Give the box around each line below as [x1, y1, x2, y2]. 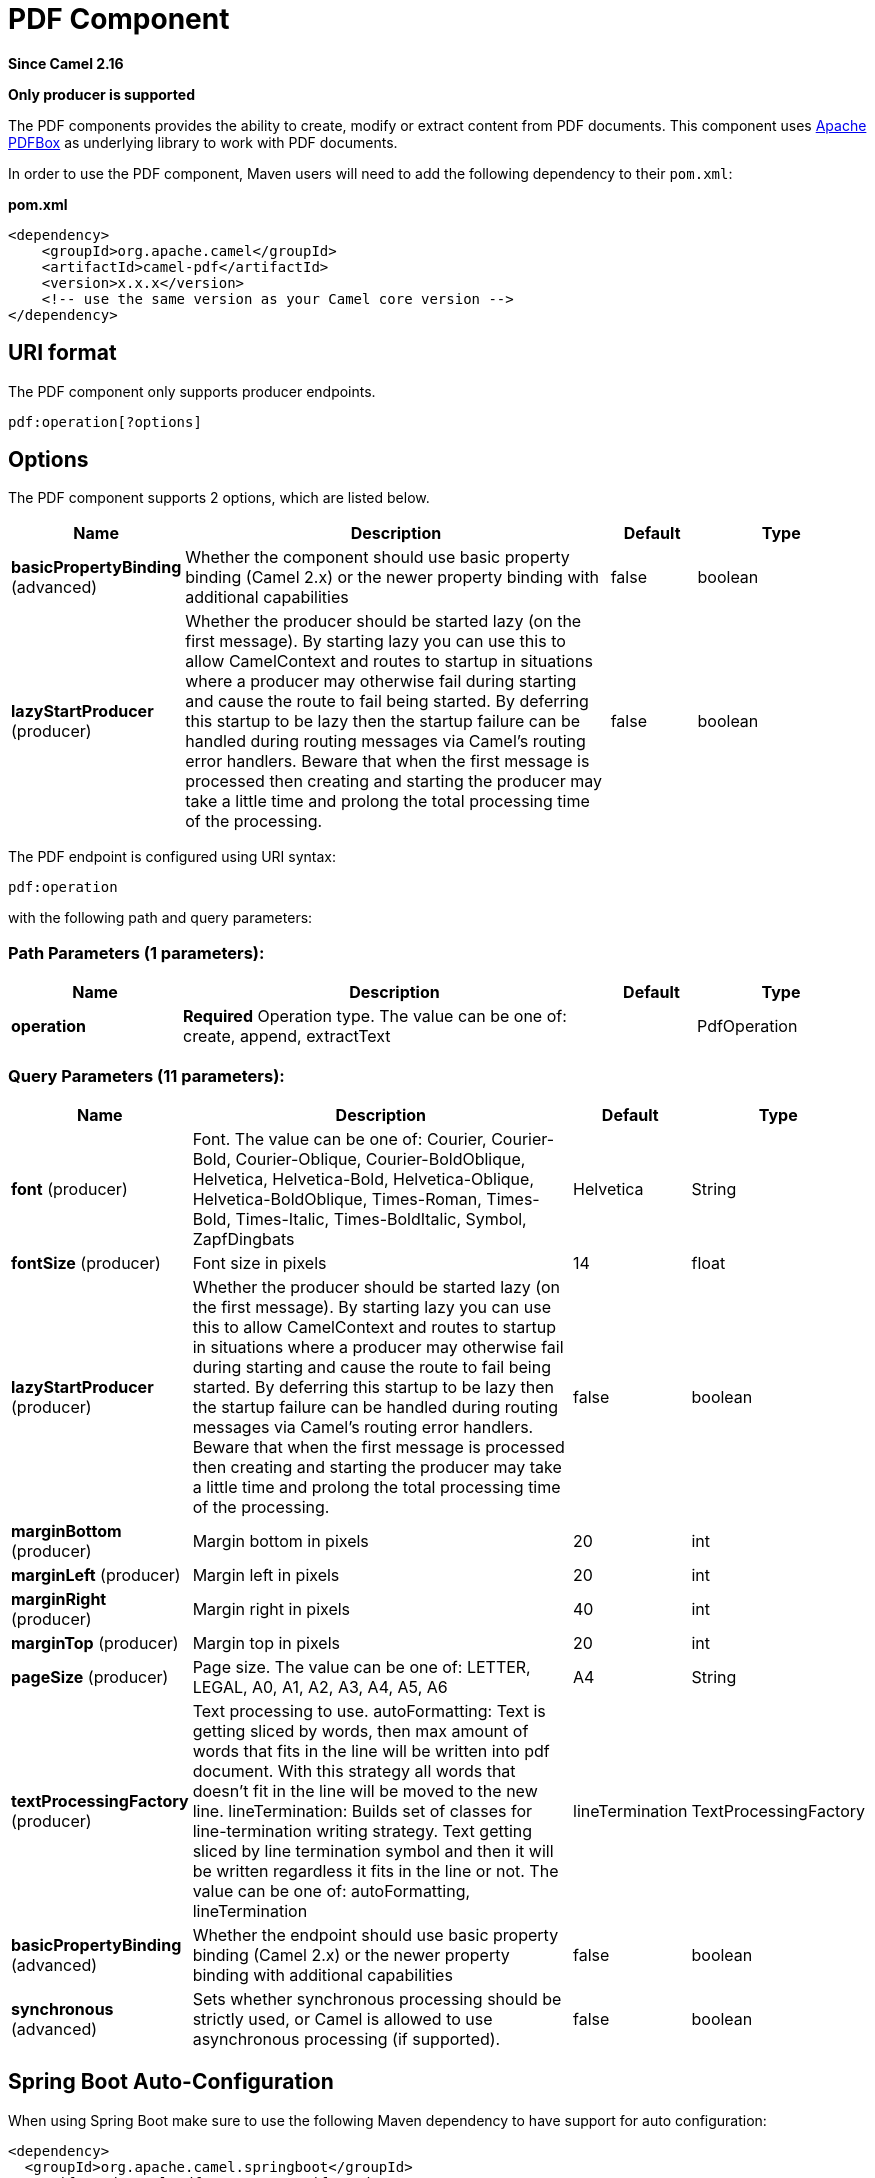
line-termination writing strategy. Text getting [192, 1820, 533, 1841]
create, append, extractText [183, 1026, 391, 1047]
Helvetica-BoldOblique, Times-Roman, [192, 1188, 482, 1209]
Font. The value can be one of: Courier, [192, 1128, 487, 1149]
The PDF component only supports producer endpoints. [8, 382, 376, 400]
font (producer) [11, 1178, 128, 1199]
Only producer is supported [8, 85, 195, 103]
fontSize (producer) [11, 1252, 161, 1273]
